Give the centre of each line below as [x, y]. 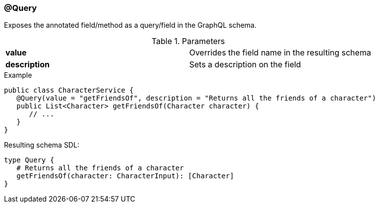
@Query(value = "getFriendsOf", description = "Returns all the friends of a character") [196, 98]
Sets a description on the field [245, 65]
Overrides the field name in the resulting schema [280, 53]
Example [18, 75]
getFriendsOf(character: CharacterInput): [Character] [125, 176]
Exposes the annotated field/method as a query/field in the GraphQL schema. [130, 25]
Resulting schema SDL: [42, 145]
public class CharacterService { [69, 90]
